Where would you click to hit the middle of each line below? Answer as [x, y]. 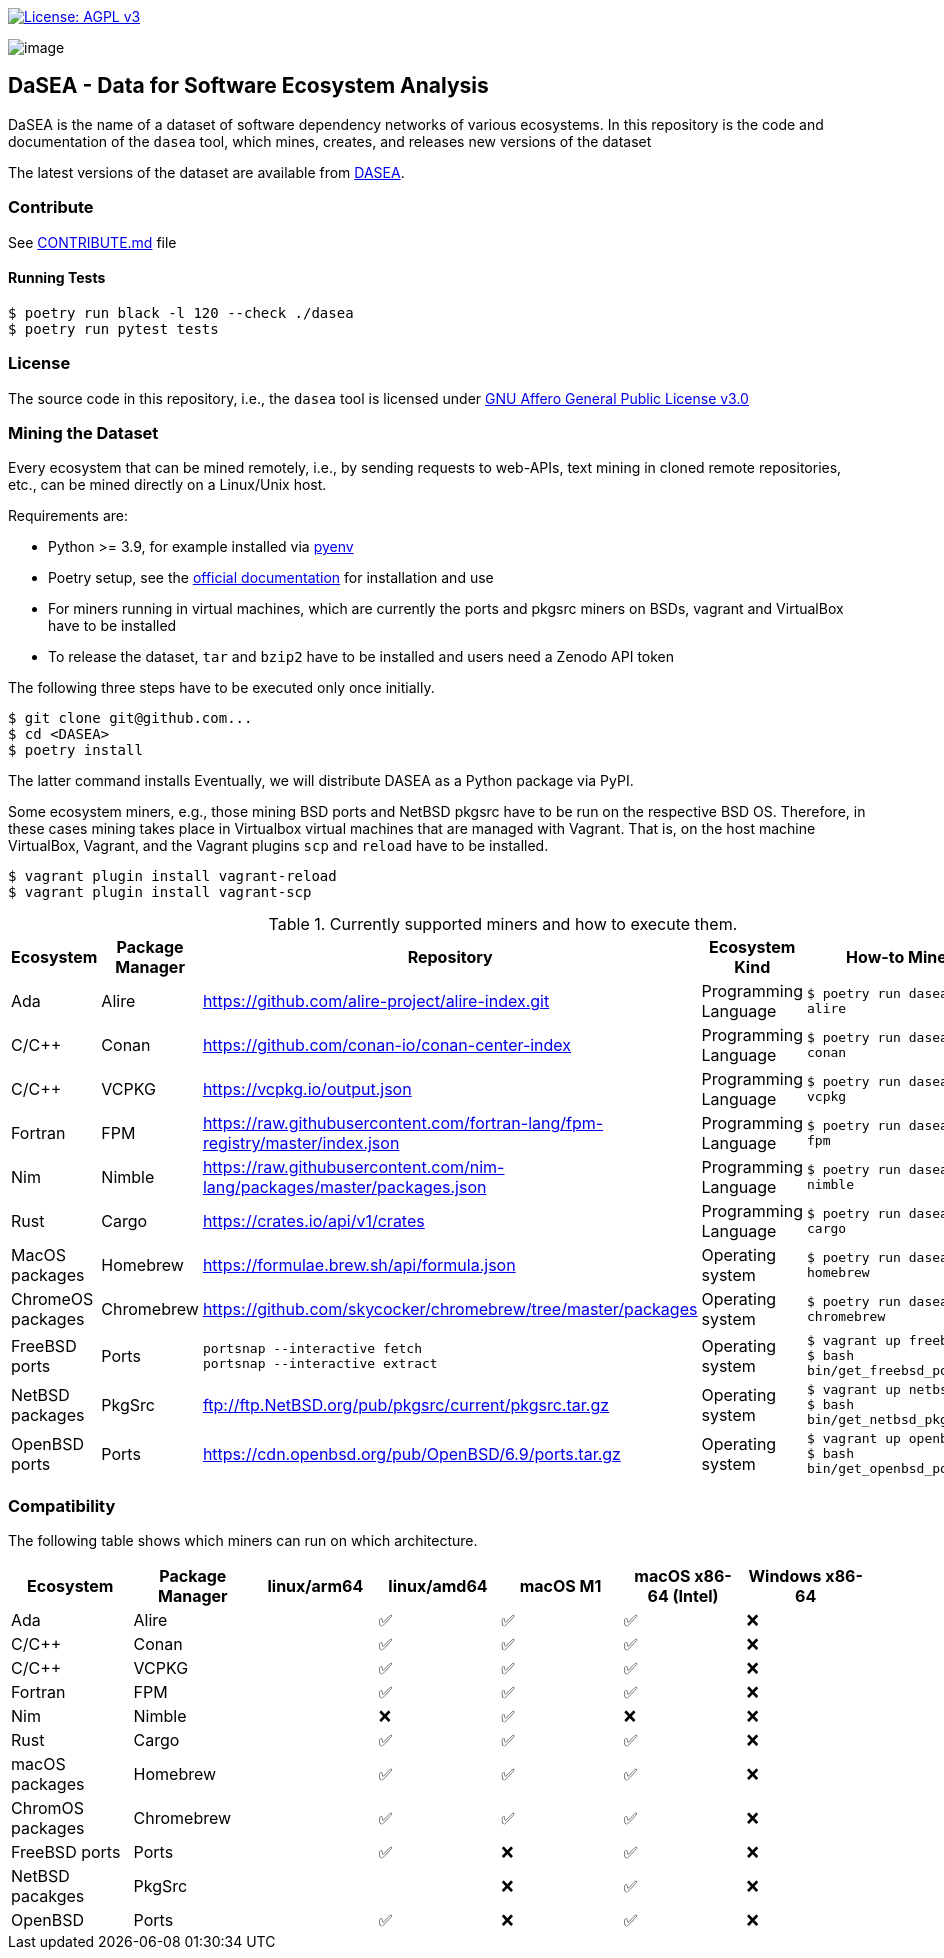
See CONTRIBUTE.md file [92, 242]
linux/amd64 [438, 1586]
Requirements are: [68, 516]
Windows [785, 1576]
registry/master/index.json [301, 1143]
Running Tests [57, 278]
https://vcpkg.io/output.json [307, 1089]
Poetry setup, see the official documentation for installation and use [271, 578]
